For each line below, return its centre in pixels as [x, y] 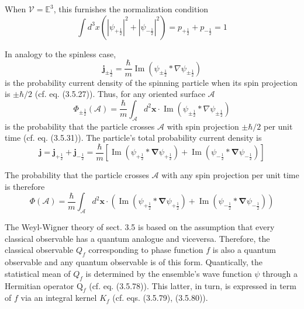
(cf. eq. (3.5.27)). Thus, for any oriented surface [120, 94]
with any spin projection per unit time [230, 175]
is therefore [25, 186]
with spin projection [203, 126]
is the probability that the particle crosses [80, 126]
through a [280, 273]
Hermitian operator [39, 285]
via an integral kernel [59, 298]
